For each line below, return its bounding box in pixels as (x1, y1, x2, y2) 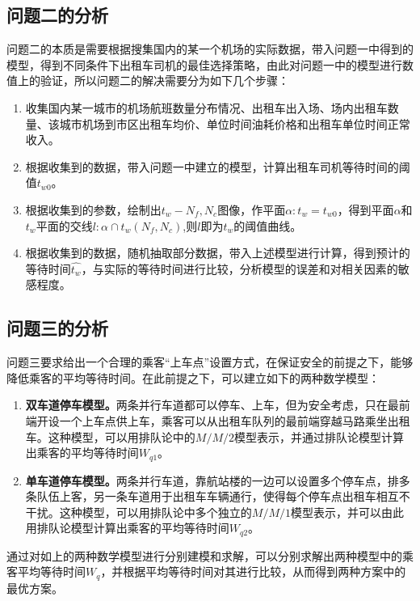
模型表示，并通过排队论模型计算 (233, 428, 404, 445)
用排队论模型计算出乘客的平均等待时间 (25, 519, 229, 536)
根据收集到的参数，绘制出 (25, 201, 162, 218)
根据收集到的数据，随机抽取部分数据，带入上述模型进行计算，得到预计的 (25, 244, 410, 261)
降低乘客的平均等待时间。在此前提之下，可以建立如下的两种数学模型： (6, 369, 380, 386)
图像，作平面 (217, 201, 286, 218)
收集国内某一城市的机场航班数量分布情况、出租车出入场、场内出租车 (25, 99, 388, 116)
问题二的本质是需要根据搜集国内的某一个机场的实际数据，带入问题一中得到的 (6, 40, 414, 57)
